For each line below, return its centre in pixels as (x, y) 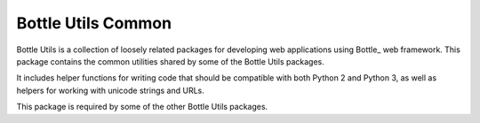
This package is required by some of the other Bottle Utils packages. (142, 107)
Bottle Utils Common (94, 23)
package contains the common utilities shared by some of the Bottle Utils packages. (170, 61)
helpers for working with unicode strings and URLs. (110, 90)
